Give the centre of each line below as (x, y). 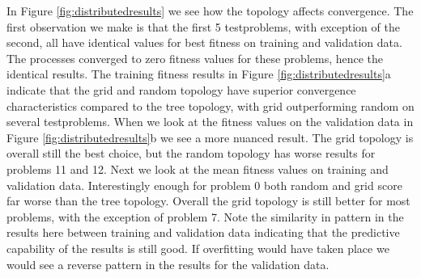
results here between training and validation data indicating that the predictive (203, 232)
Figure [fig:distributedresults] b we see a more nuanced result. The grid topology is (210, 137)
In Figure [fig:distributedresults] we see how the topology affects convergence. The (210, 11)
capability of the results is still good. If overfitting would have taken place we (198, 248)
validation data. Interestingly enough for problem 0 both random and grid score (204, 185)
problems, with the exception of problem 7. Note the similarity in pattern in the (205, 216)
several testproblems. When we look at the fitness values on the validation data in (210, 122)
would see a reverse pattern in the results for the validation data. (168, 264)
